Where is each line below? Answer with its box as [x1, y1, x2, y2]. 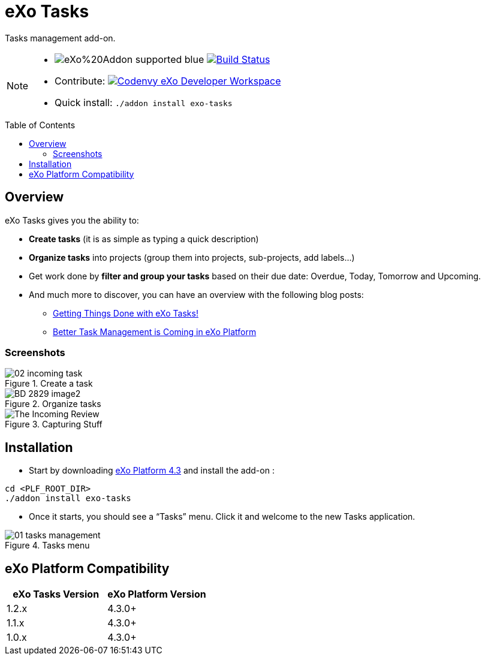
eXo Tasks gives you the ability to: [5, 215, 139, 225]
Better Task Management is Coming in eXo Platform [53, 326, 257, 337]
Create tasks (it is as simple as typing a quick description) [29, 233, 259, 244]
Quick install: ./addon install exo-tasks [55, 96, 233, 109]
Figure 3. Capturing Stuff [5, 419, 103, 430]
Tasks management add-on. [5, 32, 116, 43]
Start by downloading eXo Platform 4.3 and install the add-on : [29, 465, 275, 476]
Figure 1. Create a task [5, 378, 93, 389]
